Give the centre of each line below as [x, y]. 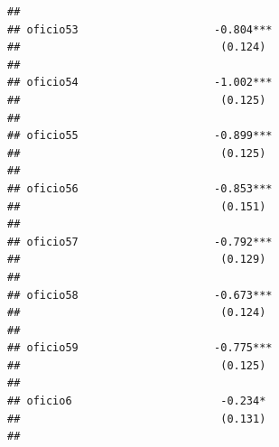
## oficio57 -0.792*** [140, 242]
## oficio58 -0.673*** [140, 295]
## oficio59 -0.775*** [140, 348]
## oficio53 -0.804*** [140, 29]
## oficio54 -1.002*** [140, 83]
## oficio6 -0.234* [137, 401]
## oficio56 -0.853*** [140, 188]
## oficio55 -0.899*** [140, 136]
